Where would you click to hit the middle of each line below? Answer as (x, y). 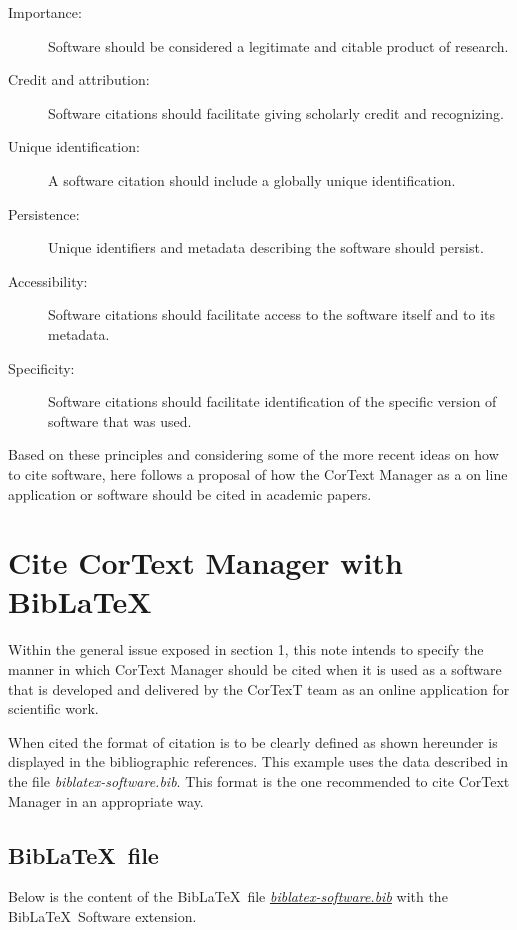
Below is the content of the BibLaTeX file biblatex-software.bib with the (228, 896)
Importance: (45, 12)
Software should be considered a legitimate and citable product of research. (278, 45)
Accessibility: (48, 280)
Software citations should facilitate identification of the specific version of (272, 401)
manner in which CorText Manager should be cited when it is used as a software (255, 669)
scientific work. (53, 708)
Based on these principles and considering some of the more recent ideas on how (253, 454)
